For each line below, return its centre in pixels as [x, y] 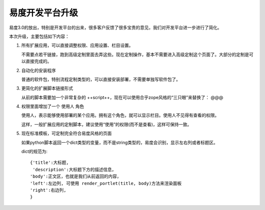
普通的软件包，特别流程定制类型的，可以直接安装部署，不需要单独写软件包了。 [101, 79]
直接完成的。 [38, 61]
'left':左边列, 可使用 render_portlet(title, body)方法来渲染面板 [106, 183]
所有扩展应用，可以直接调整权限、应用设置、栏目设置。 [77, 45]
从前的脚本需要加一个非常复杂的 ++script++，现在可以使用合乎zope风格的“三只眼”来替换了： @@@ [122, 97]
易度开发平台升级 [44, 13]
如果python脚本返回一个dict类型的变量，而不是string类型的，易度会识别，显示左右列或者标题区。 [120, 142]
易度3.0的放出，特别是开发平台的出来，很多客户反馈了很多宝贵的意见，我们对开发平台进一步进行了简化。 [115, 27]
